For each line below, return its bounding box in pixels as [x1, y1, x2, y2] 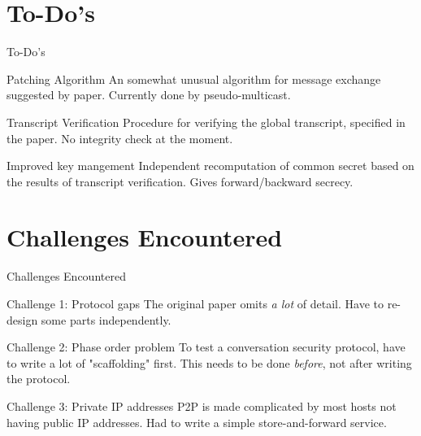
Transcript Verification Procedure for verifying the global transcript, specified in [7, 113, 406, 130]
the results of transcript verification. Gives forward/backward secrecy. [7, 172, 354, 190]
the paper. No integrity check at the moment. [7, 129, 233, 146]
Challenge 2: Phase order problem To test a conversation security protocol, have [7, 338, 406, 355]
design [7, 311, 38, 328]
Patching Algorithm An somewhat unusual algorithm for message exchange [7, 70, 381, 87]
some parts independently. [41, 311, 171, 328]
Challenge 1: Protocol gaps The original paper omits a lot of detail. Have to [7, 295, 384, 312]
